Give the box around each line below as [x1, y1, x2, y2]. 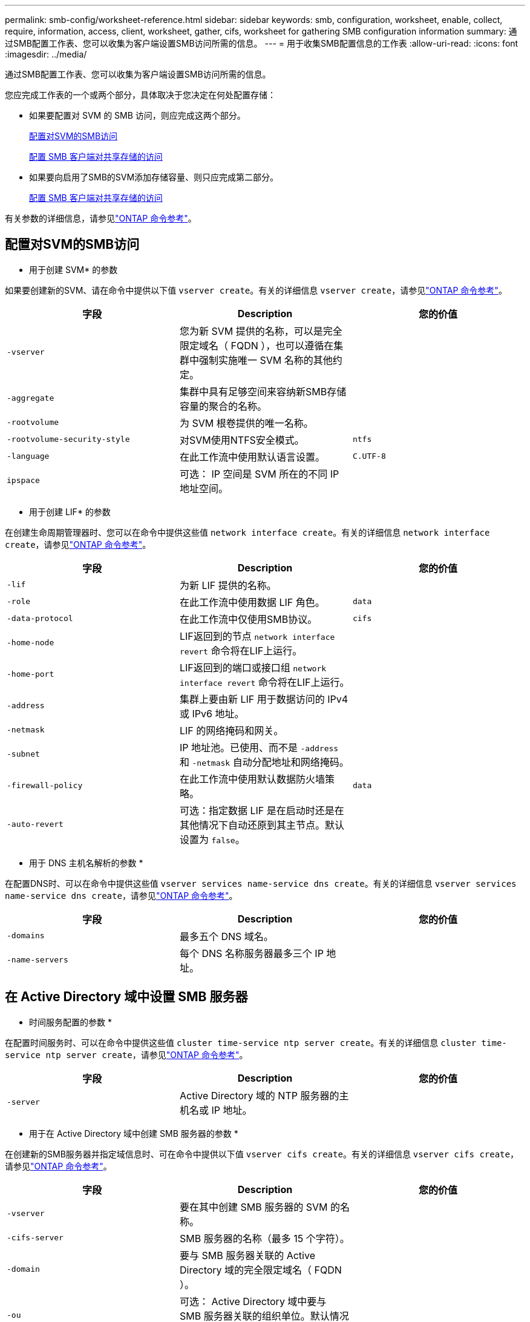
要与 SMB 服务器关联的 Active [179, 1249, 315, 1261]
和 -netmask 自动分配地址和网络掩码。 [179, 755, 349, 768]
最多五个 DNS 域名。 [179, 930, 273, 942]
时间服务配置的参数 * [29, 1016, 112, 1027]
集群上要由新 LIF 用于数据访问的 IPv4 [179, 692, 348, 705]
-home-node [7, 638, 54, 648]
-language [7, 452, 50, 461]
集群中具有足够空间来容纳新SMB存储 [179, 385, 347, 398]
